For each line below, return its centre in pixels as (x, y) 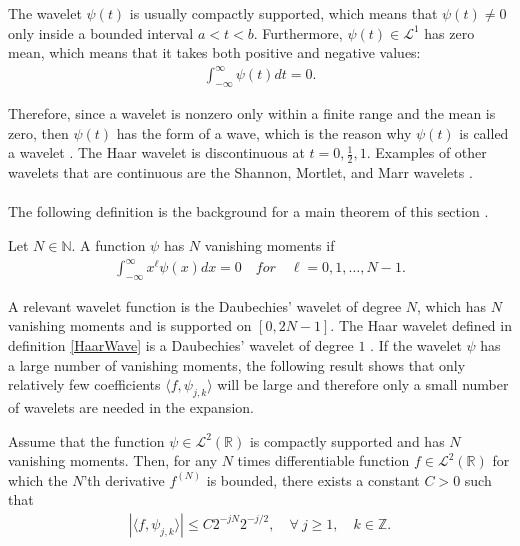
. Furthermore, (298, 32)
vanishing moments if (269, 244)
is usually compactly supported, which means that (283, 13)
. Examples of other (426, 152)
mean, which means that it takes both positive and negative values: (214, 52)
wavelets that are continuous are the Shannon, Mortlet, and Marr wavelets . (240, 172)
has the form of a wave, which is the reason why (264, 132)
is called (484, 132)
